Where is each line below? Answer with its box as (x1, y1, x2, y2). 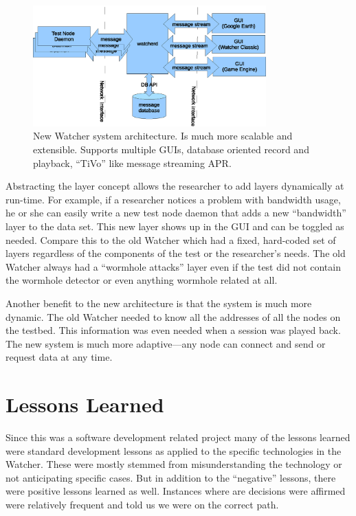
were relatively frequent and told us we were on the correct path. (5, 497, 279, 512)
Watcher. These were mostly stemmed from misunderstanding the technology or (5, 457, 342, 471)
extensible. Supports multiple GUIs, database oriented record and (33, 142, 309, 157)
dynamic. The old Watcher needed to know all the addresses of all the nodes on (5, 309, 341, 324)
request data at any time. (5, 350, 113, 364)
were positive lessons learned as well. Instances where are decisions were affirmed (5, 484, 346, 498)
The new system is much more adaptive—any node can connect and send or (5, 336, 326, 350)
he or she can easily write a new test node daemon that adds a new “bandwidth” (5, 205, 346, 220)
